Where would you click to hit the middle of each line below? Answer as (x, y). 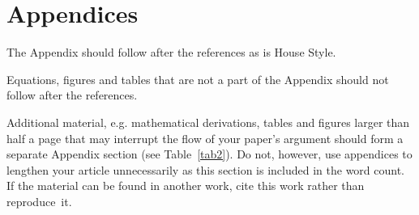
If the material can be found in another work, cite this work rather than (186, 185)
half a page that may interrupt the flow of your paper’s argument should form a (205, 138)
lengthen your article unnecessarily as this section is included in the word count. (206, 169)
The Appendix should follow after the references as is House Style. (171, 52)
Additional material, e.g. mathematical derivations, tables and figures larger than (208, 122)
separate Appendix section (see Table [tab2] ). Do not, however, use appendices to (209, 154)
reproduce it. (39, 201)
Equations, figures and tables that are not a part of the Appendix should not (198, 79)
